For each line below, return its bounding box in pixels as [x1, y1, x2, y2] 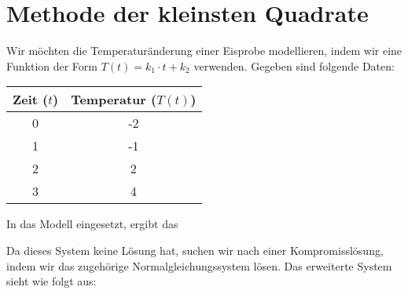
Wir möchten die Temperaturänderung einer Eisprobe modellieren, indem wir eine [6, 42, 402, 59]
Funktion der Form [6, 57, 98, 74]
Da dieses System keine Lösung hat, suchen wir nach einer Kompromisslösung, [6, 241, 384, 258]
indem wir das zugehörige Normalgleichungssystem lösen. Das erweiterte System [6, 257, 392, 274]
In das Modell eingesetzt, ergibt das [6, 216, 178, 232]
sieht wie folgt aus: [6, 273, 97, 289]
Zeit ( [13, 90, 49, 109]
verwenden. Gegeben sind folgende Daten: [193, 57, 395, 74]
